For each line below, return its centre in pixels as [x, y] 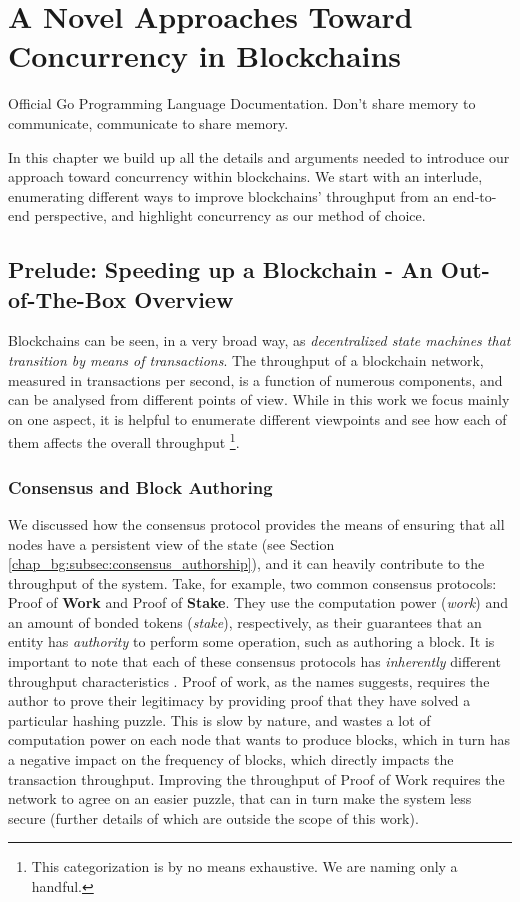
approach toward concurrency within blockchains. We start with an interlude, [245, 176]
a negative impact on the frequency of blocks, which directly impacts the [231, 759]
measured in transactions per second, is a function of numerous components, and [255, 379]
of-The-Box [67, 298]
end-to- [474, 195]
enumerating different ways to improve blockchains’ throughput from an [228, 195]
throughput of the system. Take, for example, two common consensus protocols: [252, 582]
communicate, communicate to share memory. [148, 122]
